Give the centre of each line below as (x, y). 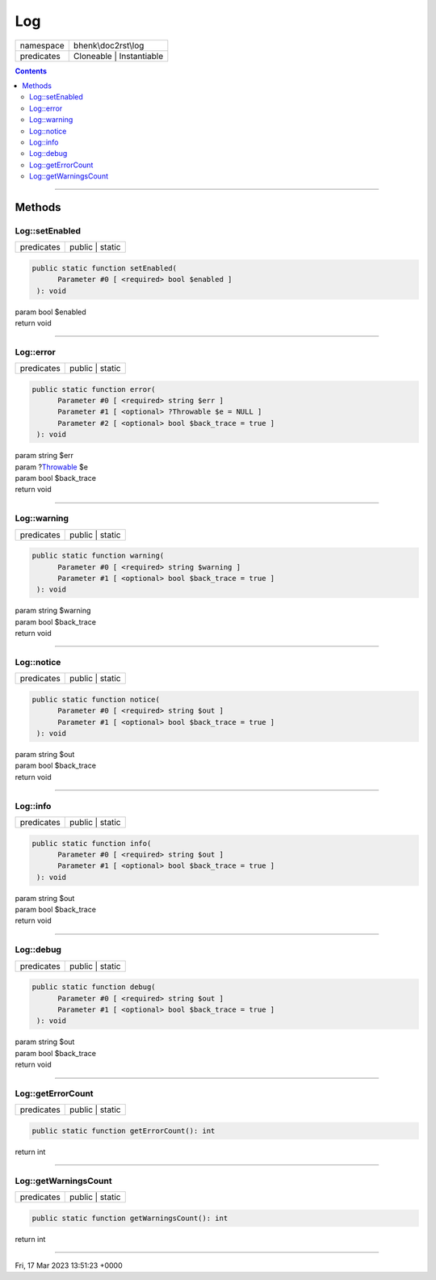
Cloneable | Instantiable (118, 56)
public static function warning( (98, 556)
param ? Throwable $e (52, 467)
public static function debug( (94, 987)
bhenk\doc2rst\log (109, 45)
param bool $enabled (50, 312)
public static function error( (94, 389)
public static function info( (92, 843)
